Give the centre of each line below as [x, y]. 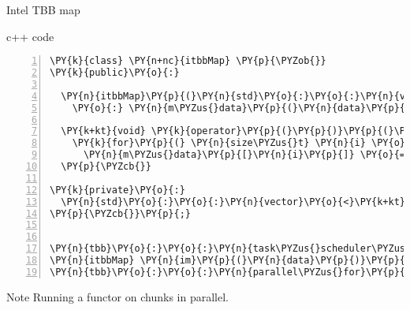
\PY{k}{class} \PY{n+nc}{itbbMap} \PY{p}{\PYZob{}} [188, 61]
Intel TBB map [43, 9]
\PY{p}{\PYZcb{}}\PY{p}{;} [120, 213]
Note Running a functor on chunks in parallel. [117, 296]
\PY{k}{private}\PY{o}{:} [117, 190]
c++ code [30, 36]
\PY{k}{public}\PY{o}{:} [115, 73]
